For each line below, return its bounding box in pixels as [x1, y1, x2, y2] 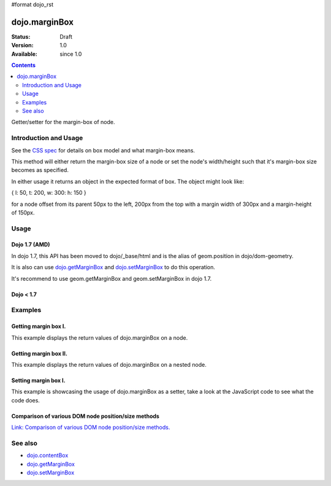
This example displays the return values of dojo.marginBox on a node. [11, 334, 188, 341]
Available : [11, 50, 38, 58]
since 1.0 [59, 50, 82, 58]
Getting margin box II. [11, 350, 67, 357]
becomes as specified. [11, 167, 69, 174]
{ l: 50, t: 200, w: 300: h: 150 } [11, 189, 87, 197]
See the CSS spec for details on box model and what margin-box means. [11, 146, 196, 154]
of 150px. [11, 209, 35, 216]
